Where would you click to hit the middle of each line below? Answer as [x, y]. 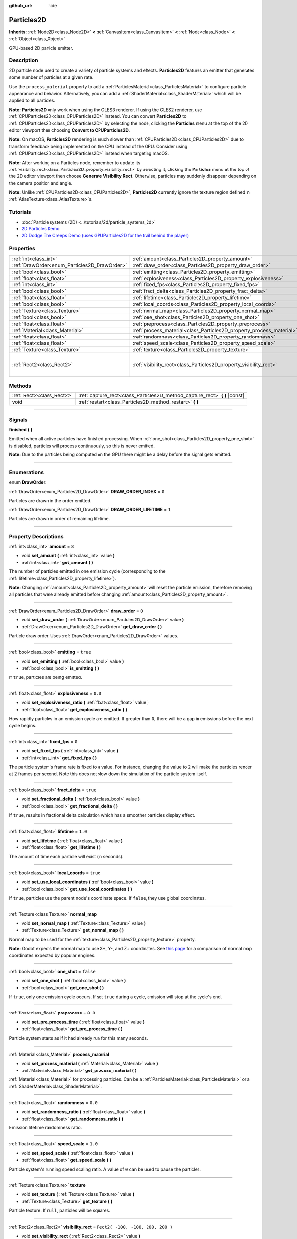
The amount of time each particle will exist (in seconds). [66, 856]
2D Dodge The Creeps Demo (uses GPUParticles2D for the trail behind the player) [105, 236]
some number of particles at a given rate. [51, 77]
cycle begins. [23, 726]
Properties [22, 249]
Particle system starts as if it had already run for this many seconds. [78, 1038]
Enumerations [26, 472]
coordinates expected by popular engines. [52, 955]
